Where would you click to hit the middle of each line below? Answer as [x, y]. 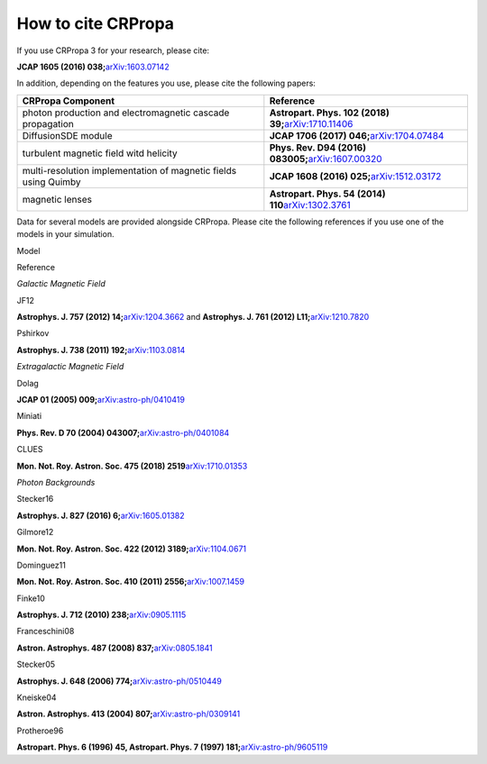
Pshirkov [33, 333]
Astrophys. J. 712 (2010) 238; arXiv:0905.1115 [101, 615]
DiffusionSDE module [67, 135]
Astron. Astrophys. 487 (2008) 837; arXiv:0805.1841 [115, 648]
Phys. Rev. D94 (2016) [318, 147]
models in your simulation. [65, 234]
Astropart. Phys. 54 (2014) [328, 194]
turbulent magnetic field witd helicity [100, 153]
